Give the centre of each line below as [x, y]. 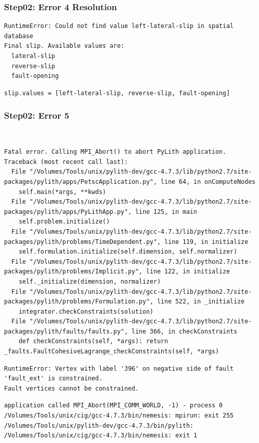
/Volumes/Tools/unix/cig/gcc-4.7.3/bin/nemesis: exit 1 [101, 436]
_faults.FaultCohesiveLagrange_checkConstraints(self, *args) [112, 352]
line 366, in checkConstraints [184, 331]
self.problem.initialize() [64, 222]
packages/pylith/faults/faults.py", [66, 331]
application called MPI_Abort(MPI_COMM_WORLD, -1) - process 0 [113, 406]
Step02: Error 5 [37, 115]
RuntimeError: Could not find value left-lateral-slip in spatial [119, 26]
